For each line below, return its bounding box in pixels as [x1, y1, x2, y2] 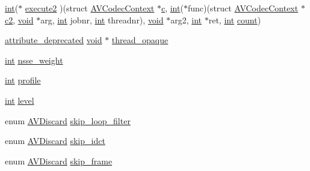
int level [5, 94, 34, 106]
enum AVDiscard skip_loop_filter [5, 114, 131, 127]
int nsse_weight [5, 53, 63, 66]
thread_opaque [111, 34, 169, 46]
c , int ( [161, 2, 184, 14]
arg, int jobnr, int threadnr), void [40, 13, 164, 26]
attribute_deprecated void [5, 34, 102, 46]
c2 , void [5, 13, 34, 26]
